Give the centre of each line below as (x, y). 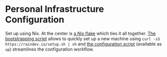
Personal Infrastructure (55, 9)
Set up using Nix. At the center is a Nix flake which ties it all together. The (81, 33)
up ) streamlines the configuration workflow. (50, 49)
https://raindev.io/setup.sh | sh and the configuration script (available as (83, 44)
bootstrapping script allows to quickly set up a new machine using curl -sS (83, 39)
